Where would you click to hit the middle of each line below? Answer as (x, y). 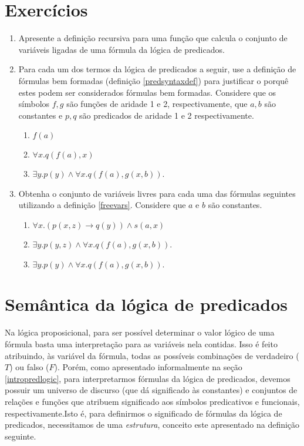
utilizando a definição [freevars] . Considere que (102, 205)
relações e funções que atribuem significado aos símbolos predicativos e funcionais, (152, 401)
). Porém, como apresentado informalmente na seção (148, 367)
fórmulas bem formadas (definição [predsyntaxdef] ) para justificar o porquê (153, 80)
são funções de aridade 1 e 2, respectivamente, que (157, 104)
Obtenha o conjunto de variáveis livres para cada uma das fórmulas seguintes (157, 193)
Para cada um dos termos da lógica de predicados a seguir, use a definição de (157, 69)
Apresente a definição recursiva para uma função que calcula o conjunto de (153, 38)
